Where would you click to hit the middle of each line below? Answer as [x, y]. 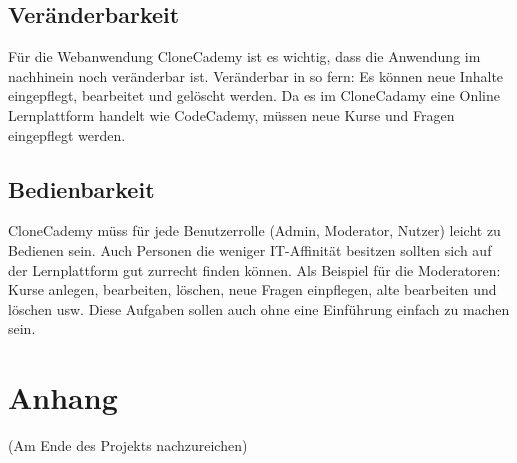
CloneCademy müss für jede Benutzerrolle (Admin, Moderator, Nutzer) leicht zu [254, 230]
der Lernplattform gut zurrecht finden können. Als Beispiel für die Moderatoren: [254, 269]
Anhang [63, 397]
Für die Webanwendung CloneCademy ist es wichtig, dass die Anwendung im [244, 56]
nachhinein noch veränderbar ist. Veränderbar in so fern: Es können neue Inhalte [256, 75]
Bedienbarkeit [81, 188]
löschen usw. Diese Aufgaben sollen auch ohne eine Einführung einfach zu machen [259, 308]
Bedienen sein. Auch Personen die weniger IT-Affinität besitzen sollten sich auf [250, 249]
